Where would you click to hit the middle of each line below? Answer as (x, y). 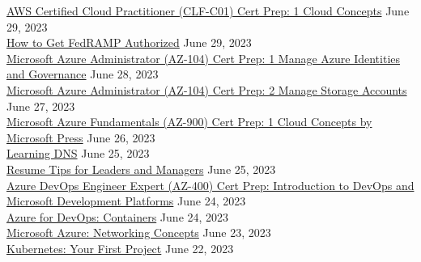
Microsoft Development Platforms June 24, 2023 (126, 201)
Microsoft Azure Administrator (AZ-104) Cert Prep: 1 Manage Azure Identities (204, 58)
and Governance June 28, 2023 (83, 74)
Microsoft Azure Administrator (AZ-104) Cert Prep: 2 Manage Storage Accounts (207, 89)
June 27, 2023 (41, 106)
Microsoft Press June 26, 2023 (81, 137)
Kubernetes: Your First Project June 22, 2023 (120, 248)
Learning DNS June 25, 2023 (78, 153)
